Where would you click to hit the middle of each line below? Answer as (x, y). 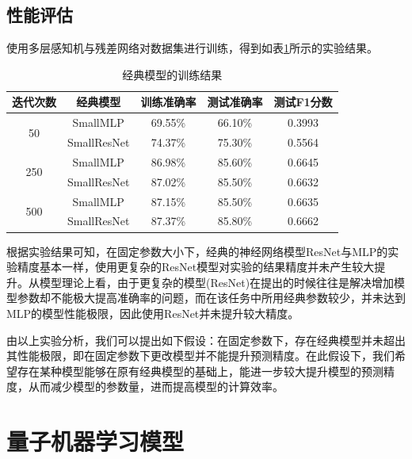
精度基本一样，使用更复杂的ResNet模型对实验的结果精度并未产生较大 (196, 267)
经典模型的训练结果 (172, 74)
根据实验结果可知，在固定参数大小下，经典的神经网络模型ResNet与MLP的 (197, 251)
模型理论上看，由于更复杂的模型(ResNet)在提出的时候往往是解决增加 (217, 282)
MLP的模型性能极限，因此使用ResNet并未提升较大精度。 (153, 313)
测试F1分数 (303, 102)
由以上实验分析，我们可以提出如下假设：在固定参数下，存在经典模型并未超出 (206, 340)
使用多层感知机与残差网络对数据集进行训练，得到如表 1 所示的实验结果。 (192, 48)
